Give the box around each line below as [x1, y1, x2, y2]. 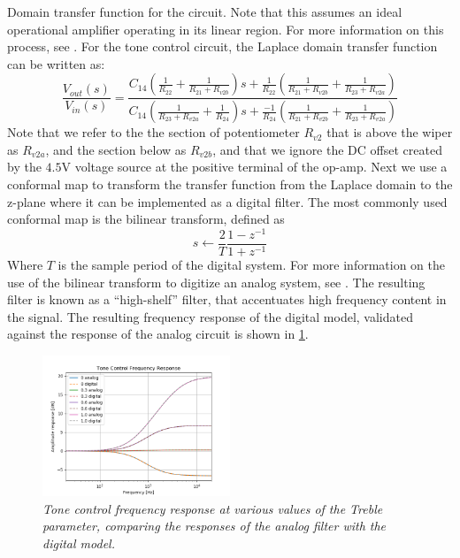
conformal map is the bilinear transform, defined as [7, 210, 285, 228]
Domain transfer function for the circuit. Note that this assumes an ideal [7, 3, 402, 20]
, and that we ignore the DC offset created [212, 140, 442, 158]
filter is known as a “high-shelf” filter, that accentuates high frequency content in [7, 290, 447, 309]
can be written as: [7, 54, 105, 73]
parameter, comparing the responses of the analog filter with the [42, 516, 387, 535]
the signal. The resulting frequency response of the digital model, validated [7, 307, 413, 325]
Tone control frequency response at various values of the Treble [42, 499, 383, 517]
